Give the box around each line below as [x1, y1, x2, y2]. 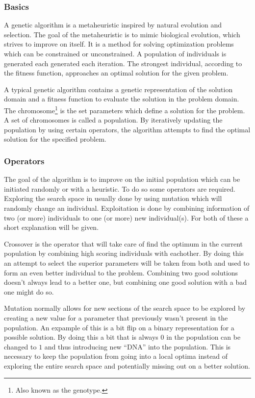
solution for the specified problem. [4, 134, 106, 144]
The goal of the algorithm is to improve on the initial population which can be [4, 174, 240, 184]
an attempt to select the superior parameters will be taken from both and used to [4, 257, 250, 268]
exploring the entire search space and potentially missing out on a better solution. [4, 360, 250, 371]
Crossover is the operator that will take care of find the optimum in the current [4, 238, 243, 249]
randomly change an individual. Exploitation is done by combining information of [4, 203, 250, 213]
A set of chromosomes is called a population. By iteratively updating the [4, 115, 223, 125]
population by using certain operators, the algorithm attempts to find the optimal [4, 124, 251, 134]
